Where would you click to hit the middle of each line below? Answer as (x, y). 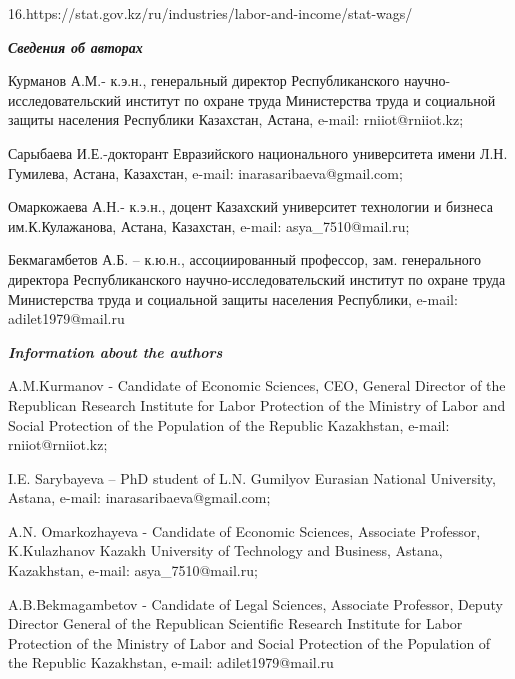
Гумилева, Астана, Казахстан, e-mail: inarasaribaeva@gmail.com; (205, 172)
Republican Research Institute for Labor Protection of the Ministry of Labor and (257, 404)
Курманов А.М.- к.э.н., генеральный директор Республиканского (204, 80)
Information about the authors (115, 351)
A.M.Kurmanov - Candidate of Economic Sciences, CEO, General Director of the (257, 385)
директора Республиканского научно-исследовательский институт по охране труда (257, 278)
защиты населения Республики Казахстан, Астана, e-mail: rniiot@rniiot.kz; (236, 119)
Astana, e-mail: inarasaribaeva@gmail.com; (139, 497)
